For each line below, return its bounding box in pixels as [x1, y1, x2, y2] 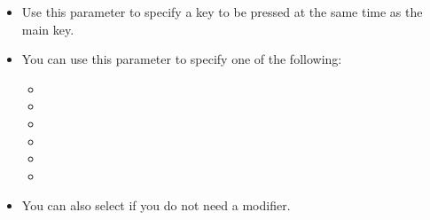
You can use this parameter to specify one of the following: [21, 50, 342, 68]
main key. [21, 20, 74, 38]
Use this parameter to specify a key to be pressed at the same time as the [21, 3, 423, 20]
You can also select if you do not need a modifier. [21, 196, 291, 215]
